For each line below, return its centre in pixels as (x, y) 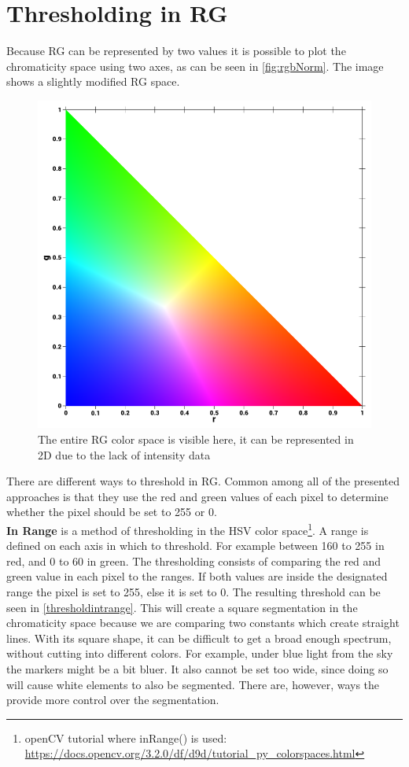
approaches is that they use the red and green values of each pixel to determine (197, 496)
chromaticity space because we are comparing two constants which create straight (203, 623)
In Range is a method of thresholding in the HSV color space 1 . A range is (188, 529)
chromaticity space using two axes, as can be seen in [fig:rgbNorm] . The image (195, 66)
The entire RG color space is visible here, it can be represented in (196, 439)
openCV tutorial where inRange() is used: (126, 737)
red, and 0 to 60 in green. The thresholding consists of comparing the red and (194, 560)
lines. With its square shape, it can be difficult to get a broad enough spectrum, (199, 638)
